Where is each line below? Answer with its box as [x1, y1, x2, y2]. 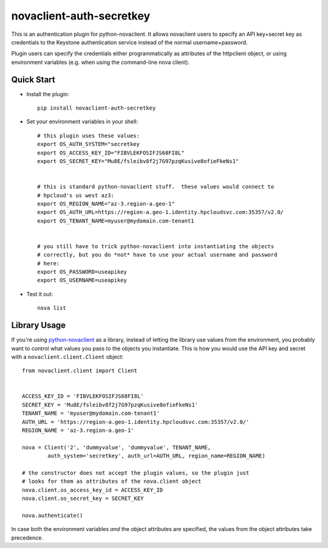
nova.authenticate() [22, 512, 83, 519]
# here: [37, 260, 60, 267]
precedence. [11, 534, 44, 541]
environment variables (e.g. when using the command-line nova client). [11, 58, 190, 66]
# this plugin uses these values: [37, 132, 140, 139]
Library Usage [11, 320, 66, 331]
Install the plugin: [26, 90, 70, 97]
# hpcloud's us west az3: [37, 192, 115, 199]
